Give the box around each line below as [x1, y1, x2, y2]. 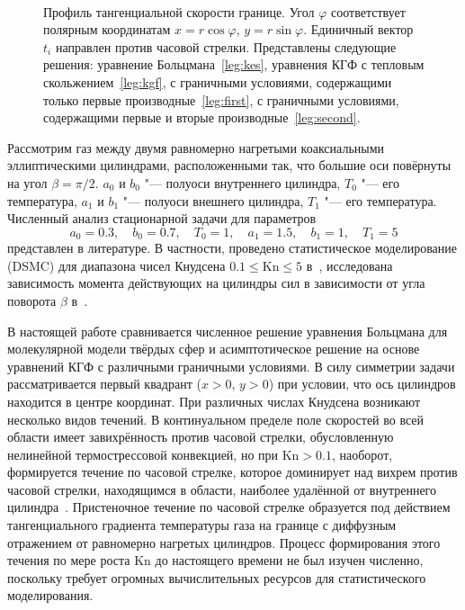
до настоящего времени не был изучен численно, [155, 551, 424, 570]
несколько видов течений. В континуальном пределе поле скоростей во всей [7, 409, 425, 428]
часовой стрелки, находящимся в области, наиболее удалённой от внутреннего [7, 480, 437, 498]
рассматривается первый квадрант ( [7, 374, 201, 393]
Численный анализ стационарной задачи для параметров [7, 209, 317, 228]
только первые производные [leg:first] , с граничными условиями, [43, 90, 399, 109]
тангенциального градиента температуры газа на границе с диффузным [7, 516, 397, 534]
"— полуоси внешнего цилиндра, [122, 191, 304, 210]
